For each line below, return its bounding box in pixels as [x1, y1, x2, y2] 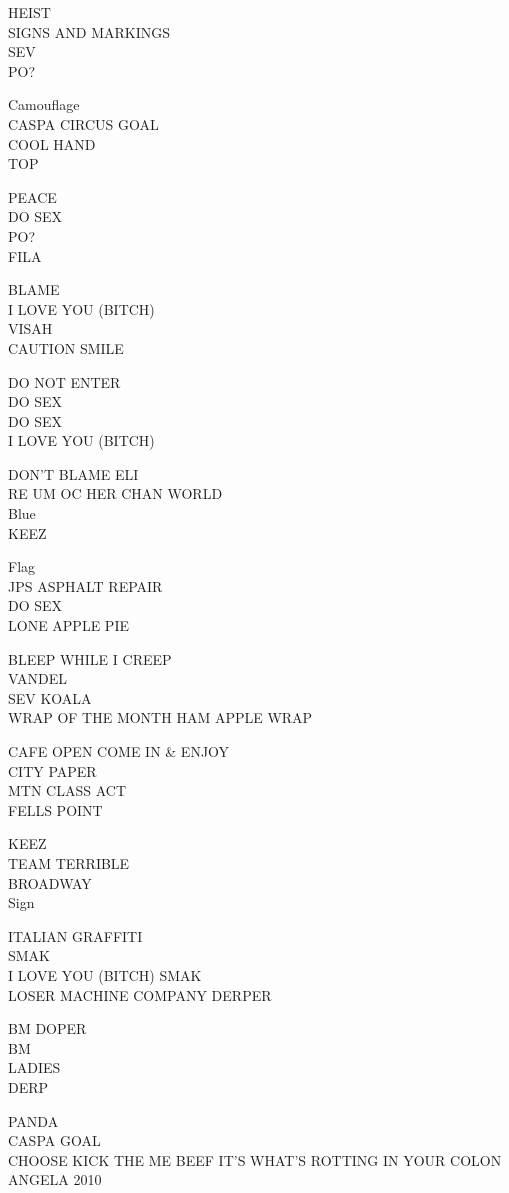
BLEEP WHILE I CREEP [8, 648, 172, 669]
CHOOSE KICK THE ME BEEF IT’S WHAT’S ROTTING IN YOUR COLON [8, 1149, 502, 1170]
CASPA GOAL [8, 1130, 101, 1151]
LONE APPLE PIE [8, 615, 129, 636]
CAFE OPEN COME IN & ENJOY [8, 741, 230, 761]
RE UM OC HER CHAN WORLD [8, 483, 223, 504]
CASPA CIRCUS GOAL [8, 113, 159, 134]
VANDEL [8, 668, 67, 689]
